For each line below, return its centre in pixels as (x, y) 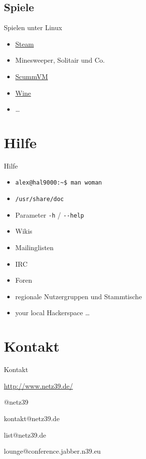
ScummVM (32, 76)
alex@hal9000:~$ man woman (58, 183)
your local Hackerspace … (52, 313)
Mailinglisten (34, 247)
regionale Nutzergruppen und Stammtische (79, 296)
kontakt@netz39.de (32, 418)
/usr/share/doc (40, 199)
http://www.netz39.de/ (38, 385)
